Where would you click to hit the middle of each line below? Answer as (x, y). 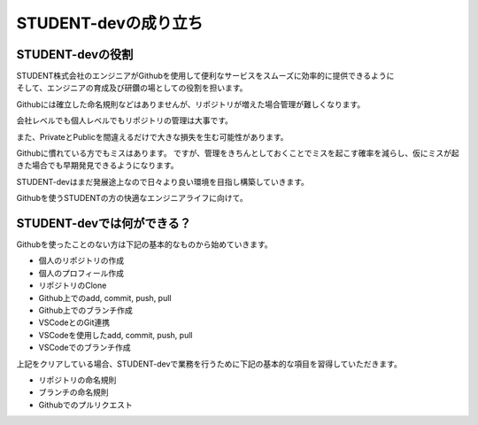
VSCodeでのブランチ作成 (85, 348)
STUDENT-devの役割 (75, 54)
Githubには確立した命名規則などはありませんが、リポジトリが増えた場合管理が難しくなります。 (191, 104)
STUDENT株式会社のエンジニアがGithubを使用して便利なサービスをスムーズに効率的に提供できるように (205, 76)
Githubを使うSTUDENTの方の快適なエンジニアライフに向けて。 (132, 198)
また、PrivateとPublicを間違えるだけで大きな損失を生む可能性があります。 (152, 136)
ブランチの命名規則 (73, 392)
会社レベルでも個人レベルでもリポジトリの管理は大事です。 (125, 120)
